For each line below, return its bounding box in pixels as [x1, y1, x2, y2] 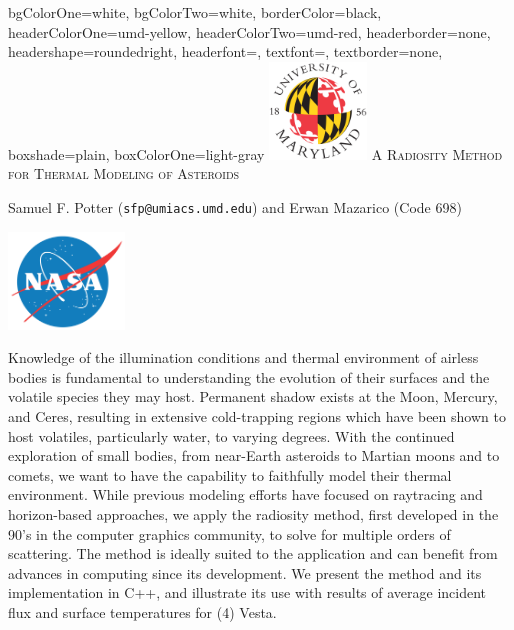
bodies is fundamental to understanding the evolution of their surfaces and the [8, 366, 490, 387]
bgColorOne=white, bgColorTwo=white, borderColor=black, [8, 2, 382, 22]
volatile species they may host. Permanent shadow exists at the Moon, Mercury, [8, 386, 498, 407]
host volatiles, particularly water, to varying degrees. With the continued [8, 425, 455, 446]
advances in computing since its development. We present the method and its [8, 562, 482, 583]
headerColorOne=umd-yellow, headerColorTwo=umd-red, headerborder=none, [8, 21, 491, 42]
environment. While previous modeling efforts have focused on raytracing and [8, 484, 483, 505]
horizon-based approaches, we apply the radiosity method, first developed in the [8, 503, 499, 524]
